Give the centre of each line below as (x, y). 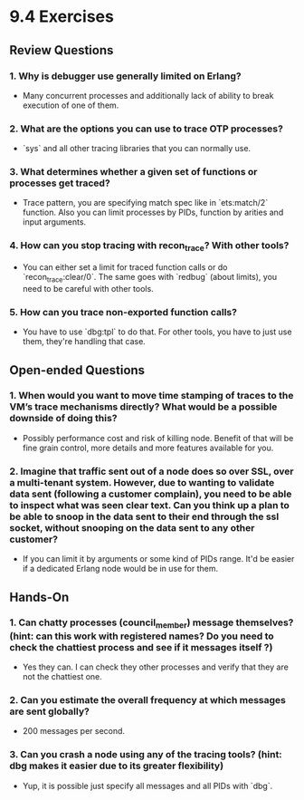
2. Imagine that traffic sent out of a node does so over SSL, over (152, 471)
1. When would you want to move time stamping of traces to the (152, 396)
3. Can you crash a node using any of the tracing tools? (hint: (146, 755)
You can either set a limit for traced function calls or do (125, 267)
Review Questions (62, 50)
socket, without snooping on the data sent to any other (132, 527)
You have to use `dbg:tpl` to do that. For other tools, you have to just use (157, 332)
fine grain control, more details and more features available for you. (148, 448)
